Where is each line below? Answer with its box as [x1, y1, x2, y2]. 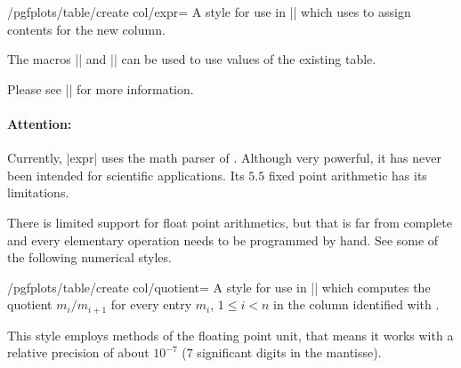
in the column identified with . [273, 295, 440, 314]
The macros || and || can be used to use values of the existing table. [7, 50, 376, 68]
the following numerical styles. [7, 248, 172, 267]
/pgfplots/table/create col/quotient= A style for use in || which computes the [7, 277, 431, 296]
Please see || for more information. [7, 79, 194, 98]
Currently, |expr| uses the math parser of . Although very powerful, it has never [7, 148, 441, 167]
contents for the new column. [7, 20, 166, 38]
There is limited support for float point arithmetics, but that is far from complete [7, 212, 452, 231]
